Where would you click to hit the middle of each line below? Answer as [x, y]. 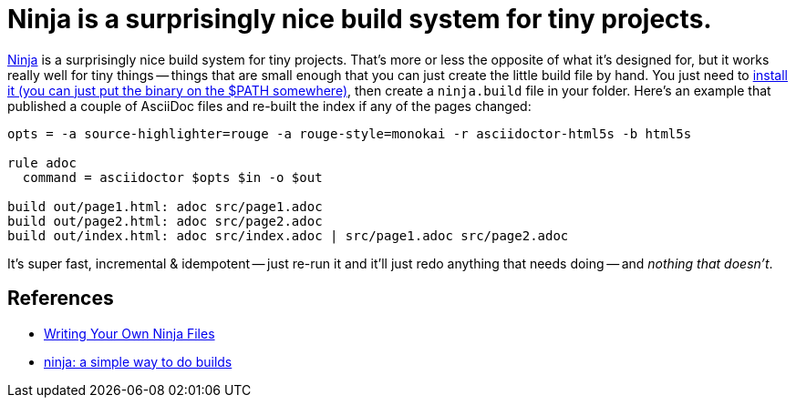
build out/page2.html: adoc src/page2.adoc [165, 221]
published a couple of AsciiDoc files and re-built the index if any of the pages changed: [269, 106]
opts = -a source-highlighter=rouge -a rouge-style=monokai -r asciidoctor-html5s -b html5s [350, 133]
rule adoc [42, 162]
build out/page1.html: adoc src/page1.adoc [165, 206]
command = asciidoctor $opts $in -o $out [172, 177]
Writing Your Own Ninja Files [129, 333]
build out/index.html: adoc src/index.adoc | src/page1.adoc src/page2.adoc [288, 235]
